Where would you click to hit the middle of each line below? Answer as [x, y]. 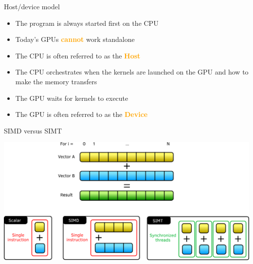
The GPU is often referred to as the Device [81, 114]
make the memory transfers [56, 81]
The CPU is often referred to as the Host [78, 55]
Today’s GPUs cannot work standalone [75, 39]
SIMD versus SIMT [33, 130]
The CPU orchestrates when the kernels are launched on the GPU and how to [132, 72]
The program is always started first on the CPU [87, 23]
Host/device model [32, 6]
